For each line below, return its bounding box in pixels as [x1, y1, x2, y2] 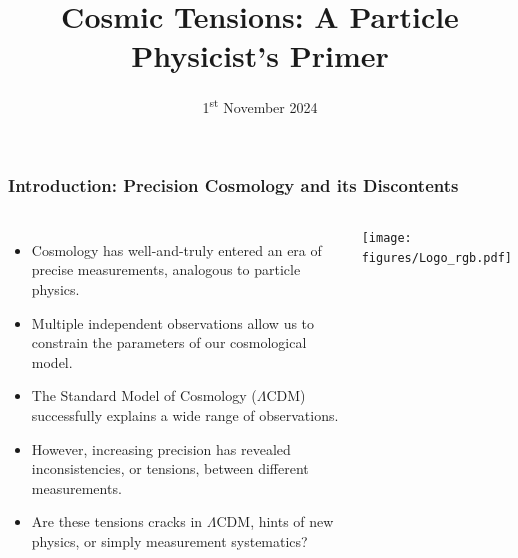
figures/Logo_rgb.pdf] [361, 250, 513, 265]
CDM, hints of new [216, 511, 334, 532]
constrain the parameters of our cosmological [31, 332, 307, 353]
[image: [361, 230, 412, 245]
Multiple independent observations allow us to [31, 312, 315, 333]
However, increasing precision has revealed [31, 438, 291, 459]
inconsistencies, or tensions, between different [31, 458, 309, 479]
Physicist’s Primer [131, 35, 389, 76]
